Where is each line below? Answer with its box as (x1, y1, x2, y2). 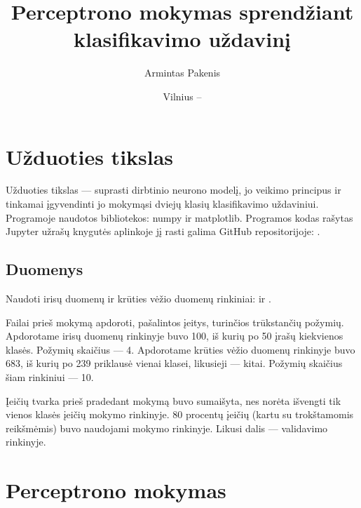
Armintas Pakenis (144, 65, 221, 80)
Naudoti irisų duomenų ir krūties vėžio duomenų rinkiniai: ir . (6, 291, 271, 306)
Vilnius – (163, 88, 202, 103)
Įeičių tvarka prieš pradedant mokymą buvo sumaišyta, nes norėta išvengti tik (6, 393, 341, 408)
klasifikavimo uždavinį (73, 25, 292, 53)
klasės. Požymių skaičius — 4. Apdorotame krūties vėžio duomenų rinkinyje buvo (6, 342, 355, 356)
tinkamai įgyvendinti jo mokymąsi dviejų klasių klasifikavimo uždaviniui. (6, 196, 319, 211)
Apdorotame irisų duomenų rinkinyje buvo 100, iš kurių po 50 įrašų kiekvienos (6, 328, 343, 343)
